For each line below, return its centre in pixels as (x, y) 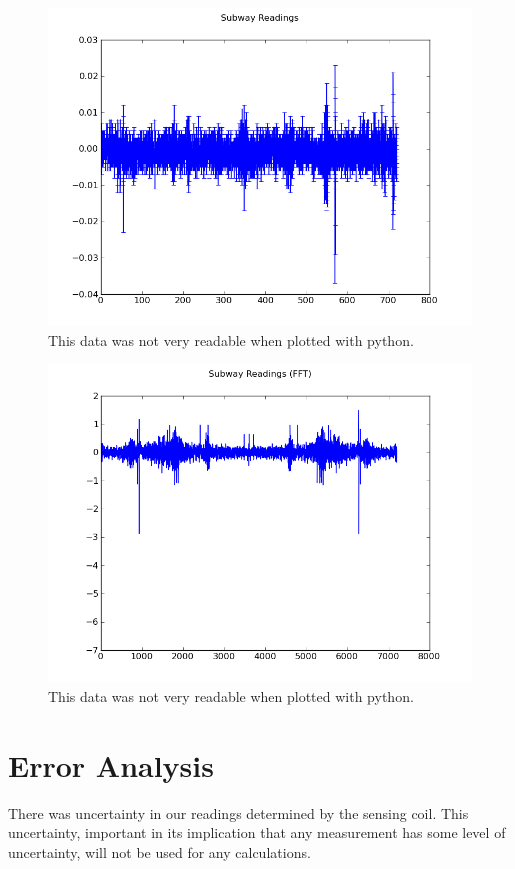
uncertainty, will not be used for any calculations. (159, 851)
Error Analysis (111, 764)
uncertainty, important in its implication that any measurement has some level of (257, 832)
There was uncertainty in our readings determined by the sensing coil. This (238, 812)
